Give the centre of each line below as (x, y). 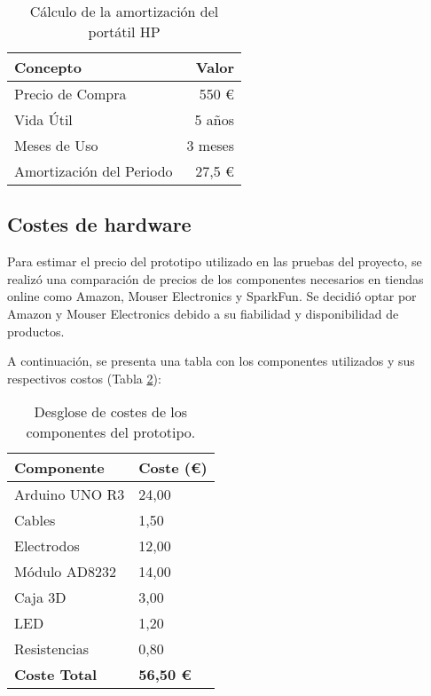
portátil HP (124, 32)
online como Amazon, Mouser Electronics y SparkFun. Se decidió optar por (212, 296)
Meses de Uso (56, 145)
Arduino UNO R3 (70, 494)
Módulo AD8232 (65, 572)
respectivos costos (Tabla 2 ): (84, 378)
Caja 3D (40, 597)
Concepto (48, 67)
